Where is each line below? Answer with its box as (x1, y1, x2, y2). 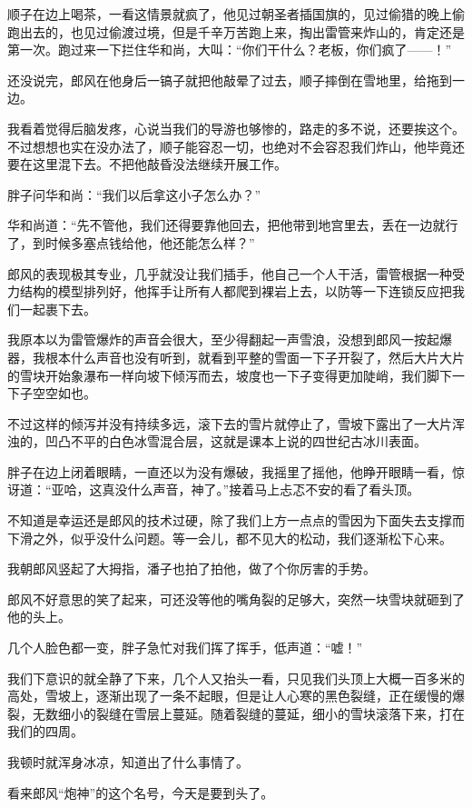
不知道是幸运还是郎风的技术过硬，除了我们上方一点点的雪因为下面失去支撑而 (7, 511, 465, 530)
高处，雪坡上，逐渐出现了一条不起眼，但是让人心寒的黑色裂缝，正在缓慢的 (7, 686, 452, 705)
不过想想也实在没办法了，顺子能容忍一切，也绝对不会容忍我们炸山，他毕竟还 (7, 136, 465, 155)
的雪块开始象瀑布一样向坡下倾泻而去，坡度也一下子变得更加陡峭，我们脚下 (7, 365, 452, 384)
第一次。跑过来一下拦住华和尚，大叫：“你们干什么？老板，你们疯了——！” (7, 40, 452, 59)
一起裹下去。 (19, 299, 96, 318)
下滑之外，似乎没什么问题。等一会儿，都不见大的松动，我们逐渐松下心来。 (7, 528, 452, 547)
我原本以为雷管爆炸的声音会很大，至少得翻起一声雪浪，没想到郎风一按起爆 (7, 330, 452, 349)
